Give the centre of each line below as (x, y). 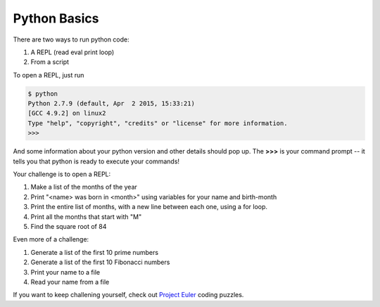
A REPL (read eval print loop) (72, 52)
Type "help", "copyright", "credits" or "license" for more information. (158, 123)
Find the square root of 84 (69, 226)
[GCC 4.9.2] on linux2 (67, 113)
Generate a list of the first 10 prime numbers (94, 252)
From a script (50, 62)
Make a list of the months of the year (84, 187)
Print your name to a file (65, 272)
